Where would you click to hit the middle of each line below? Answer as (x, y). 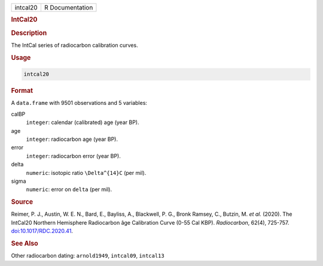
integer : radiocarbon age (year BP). (72, 139)
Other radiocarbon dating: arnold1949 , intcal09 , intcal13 (88, 256)
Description (29, 33)
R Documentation (68, 7)
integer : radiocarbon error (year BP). (73, 156)
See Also (25, 243)
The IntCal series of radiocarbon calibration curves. (74, 45)
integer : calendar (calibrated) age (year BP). (83, 122)
